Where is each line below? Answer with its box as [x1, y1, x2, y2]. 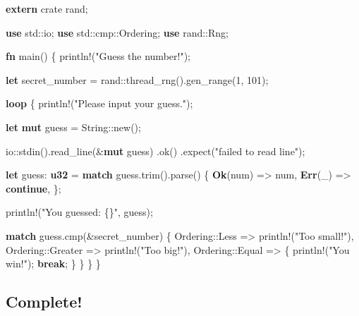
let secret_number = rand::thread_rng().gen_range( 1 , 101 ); [6, 72, 269, 87]
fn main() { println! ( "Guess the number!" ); [6, 49, 190, 63]
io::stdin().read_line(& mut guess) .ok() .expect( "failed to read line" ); [6, 143, 305, 158]
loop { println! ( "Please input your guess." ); [6, 96, 193, 111]
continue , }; [6, 181, 61, 195]
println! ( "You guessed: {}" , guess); [6, 205, 153, 219]
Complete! [6, 291, 83, 312]
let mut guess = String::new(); [6, 119, 141, 134]
